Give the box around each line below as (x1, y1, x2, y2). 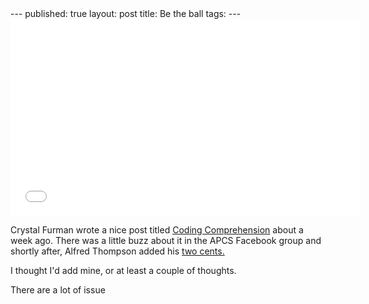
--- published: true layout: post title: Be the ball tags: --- (10, 8, 242, 19)
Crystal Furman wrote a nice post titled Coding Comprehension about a (10, 224, 304, 236)
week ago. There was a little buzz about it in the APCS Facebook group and (10, 235, 322, 246)
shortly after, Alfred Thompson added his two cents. (10, 245, 225, 257)
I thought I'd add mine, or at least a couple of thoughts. (10, 265, 237, 276)
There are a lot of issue (10, 284, 106, 296)
